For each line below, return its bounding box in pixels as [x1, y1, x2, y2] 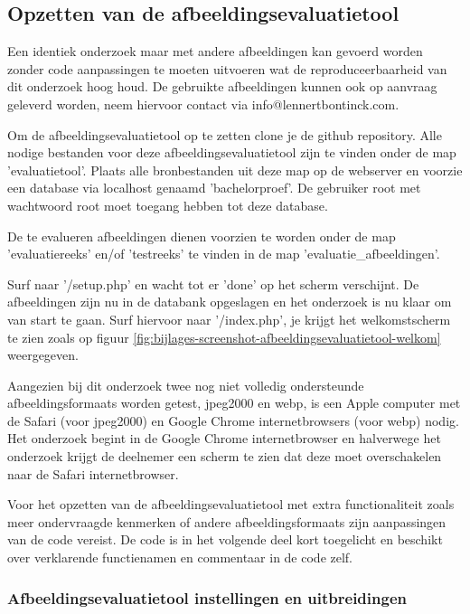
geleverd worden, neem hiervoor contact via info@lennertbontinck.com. [7, 94, 399, 113]
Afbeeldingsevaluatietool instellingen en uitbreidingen [7, 586, 407, 609]
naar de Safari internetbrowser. [7, 464, 179, 483]
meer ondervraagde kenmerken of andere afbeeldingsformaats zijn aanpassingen [7, 512, 446, 531]
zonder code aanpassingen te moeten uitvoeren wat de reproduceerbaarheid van [7, 59, 447, 78]
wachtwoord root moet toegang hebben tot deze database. [7, 195, 328, 214]
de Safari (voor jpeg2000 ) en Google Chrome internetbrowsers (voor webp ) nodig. [7, 411, 459, 430]
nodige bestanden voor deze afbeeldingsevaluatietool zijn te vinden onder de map [7, 143, 456, 162]
